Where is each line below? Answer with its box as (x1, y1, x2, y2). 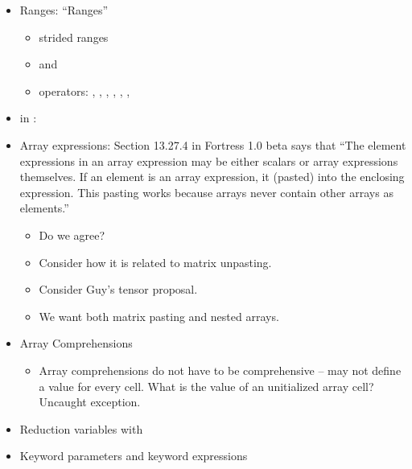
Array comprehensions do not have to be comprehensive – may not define (39, 361, 402, 378)
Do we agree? (39, 226, 105, 243)
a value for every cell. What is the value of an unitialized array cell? (39, 377, 374, 394)
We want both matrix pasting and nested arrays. (39, 307, 279, 324)
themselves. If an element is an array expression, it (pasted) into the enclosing (19, 168, 405, 185)
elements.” (19, 200, 69, 216)
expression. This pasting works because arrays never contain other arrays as (19, 183, 393, 200)
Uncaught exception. (39, 393, 141, 410)
